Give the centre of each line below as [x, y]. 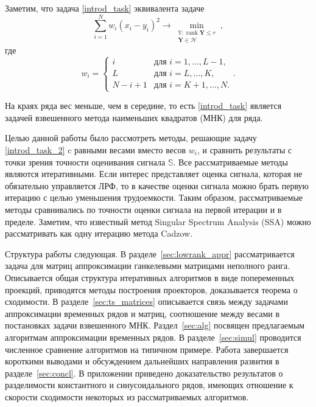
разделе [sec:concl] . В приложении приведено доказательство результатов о [144, 373]
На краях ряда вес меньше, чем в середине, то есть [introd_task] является [143, 106]
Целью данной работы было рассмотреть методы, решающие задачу [131, 138]
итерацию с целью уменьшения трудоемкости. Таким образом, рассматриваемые [154, 197]
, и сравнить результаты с [244, 150]
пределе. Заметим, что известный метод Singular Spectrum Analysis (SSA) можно [158, 221]
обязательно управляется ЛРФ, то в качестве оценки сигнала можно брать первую [157, 185]
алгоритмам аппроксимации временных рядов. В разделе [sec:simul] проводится [153, 337]
